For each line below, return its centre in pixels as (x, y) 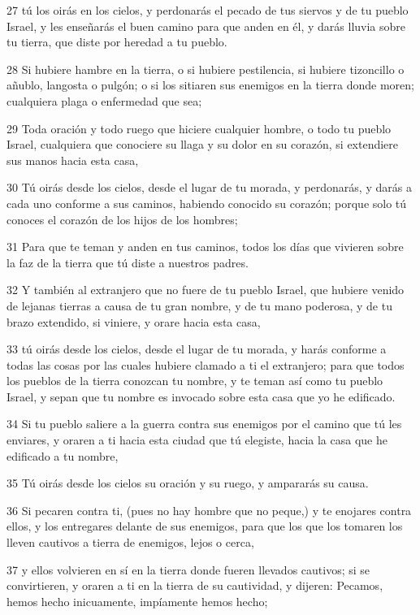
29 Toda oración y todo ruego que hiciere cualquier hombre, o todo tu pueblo (199, 128)
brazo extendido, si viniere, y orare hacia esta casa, (134, 321)
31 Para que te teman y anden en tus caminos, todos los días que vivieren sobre (205, 247)
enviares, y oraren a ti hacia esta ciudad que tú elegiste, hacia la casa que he (197, 440)
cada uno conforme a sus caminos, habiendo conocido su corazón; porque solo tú (207, 203)
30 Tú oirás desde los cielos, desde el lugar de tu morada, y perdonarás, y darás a (209, 187)
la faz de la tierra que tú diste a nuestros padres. (128, 262)
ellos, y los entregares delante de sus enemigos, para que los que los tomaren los (205, 526)
